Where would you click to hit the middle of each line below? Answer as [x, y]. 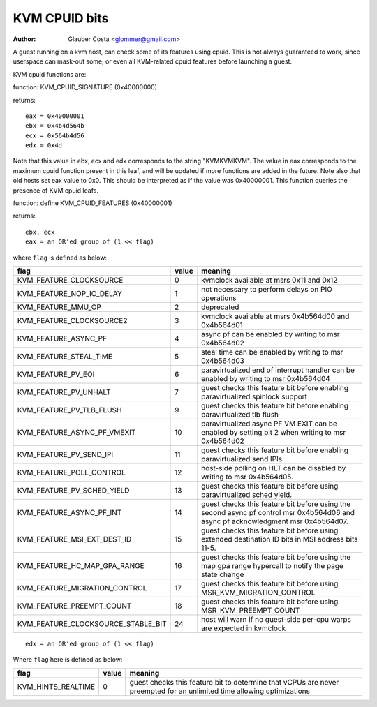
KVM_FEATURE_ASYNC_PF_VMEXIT [76, 432]
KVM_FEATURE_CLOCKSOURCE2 [72, 320]
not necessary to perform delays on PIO [267, 289]
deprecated [220, 307]
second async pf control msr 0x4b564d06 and [278, 512]
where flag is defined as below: [60, 258]
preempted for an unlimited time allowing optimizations [220, 691]
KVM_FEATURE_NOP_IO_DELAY [69, 293]
